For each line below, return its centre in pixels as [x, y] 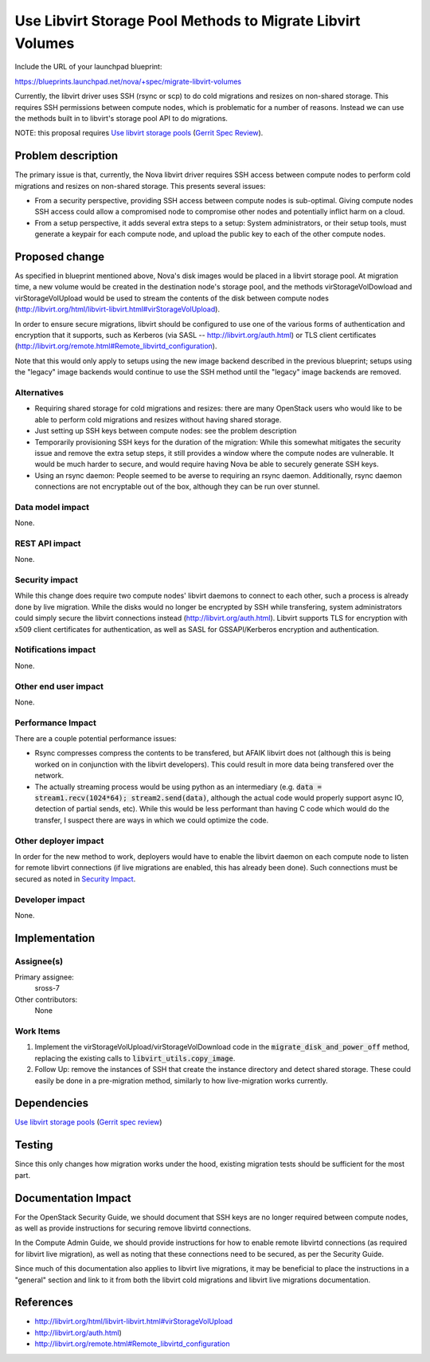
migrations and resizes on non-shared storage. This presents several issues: [140, 186]
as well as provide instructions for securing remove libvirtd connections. [133, 1228]
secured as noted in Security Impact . [75, 879]
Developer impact [50, 899]
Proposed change [60, 256]
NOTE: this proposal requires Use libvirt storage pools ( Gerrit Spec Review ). [139, 133]
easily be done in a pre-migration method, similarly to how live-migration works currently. [181, 1081]
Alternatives [39, 392]
